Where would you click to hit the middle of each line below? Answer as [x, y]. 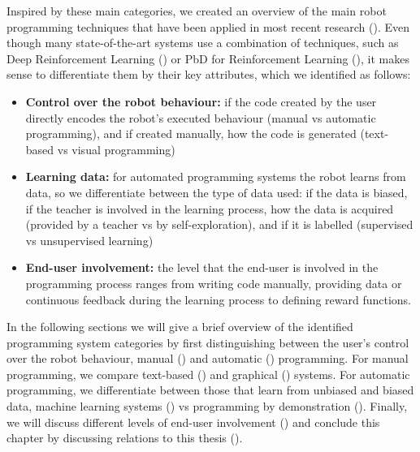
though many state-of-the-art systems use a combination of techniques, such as [203, 43]
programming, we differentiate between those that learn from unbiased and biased [210, 390]
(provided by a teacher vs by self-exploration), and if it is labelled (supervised [219, 224]
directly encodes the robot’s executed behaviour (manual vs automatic [201, 117]
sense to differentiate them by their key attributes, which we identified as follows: [209, 74]
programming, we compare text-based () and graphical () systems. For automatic [208, 374]
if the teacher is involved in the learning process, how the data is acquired [210, 208]
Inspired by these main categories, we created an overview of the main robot [197, 11]
